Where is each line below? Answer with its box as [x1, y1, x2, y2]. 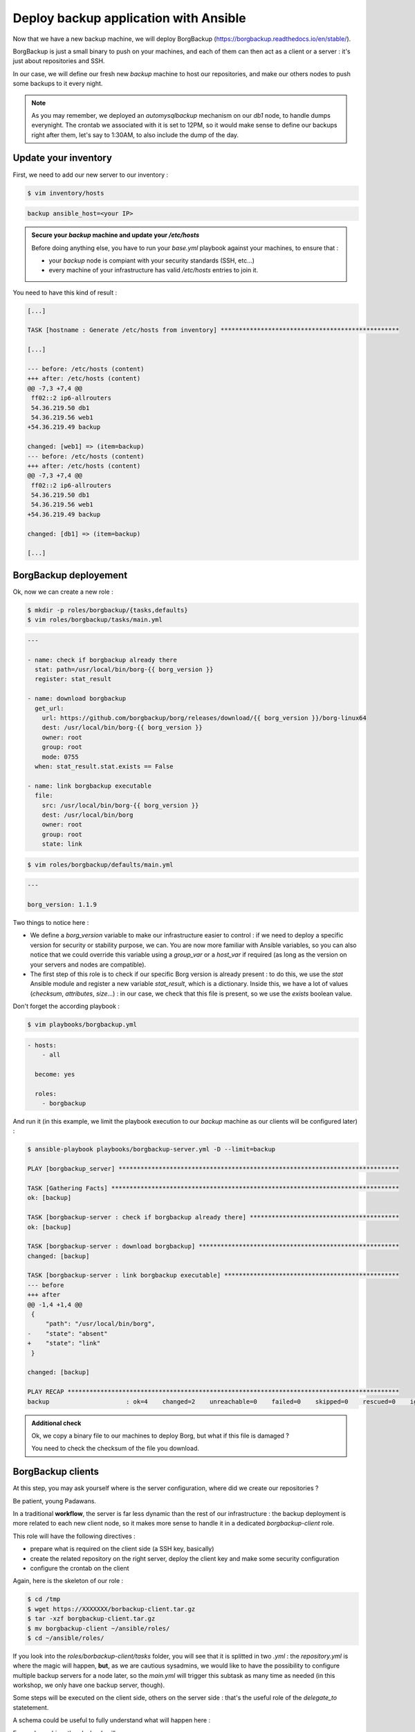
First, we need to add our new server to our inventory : [12, 170, 169, 179]
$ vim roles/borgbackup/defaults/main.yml [27, 860, 174, 869]
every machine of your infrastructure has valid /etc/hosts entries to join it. [48, 266, 259, 274]
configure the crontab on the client [30, 1564, 129, 1572]
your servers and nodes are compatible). [30, 960, 147, 969]
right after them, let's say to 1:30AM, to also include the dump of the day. [31, 130, 239, 139]
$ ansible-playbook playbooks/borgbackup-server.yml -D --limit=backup [27, 1145, 276, 1154]
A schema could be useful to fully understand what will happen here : [12, 1716, 211, 1724]
